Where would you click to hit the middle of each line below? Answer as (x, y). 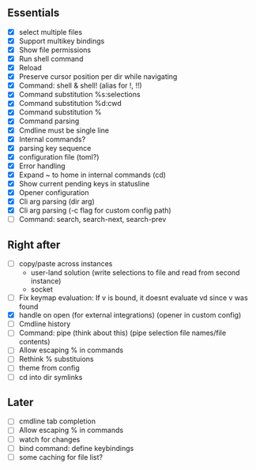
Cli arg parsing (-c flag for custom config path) (95, 211)
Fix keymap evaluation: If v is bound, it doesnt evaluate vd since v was (133, 298)
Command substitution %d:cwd (70, 103)
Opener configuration (54, 192)
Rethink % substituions (56, 359)
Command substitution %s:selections (79, 95)
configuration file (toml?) (59, 156)
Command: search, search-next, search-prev (92, 220)
